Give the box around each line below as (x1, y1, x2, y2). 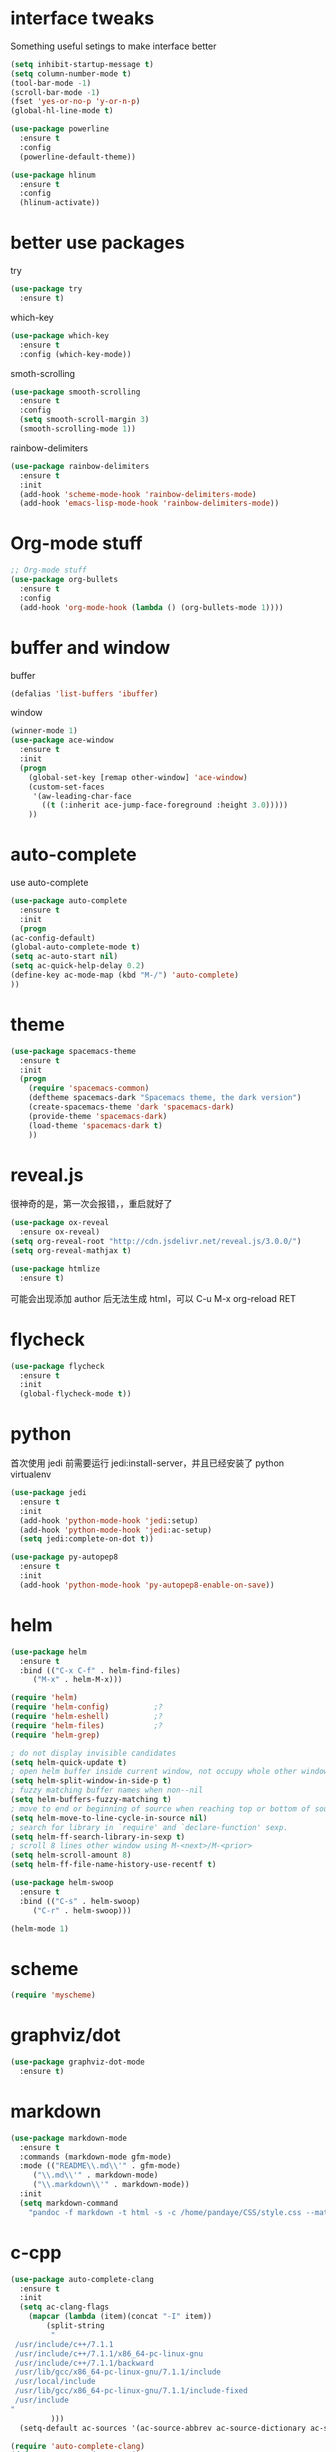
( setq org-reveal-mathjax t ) (10, 1246, 132, 1256)
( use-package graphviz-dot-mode (10, 2057, 145, 2067)
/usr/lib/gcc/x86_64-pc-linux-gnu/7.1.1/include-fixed (14, 2386, 248, 2396)
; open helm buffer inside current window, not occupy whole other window (10, 1767, 329, 1777)
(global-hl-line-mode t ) (10, 106, 114, 116)
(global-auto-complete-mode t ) (10, 942, 141, 952)
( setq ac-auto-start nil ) (10, 952, 118, 962)
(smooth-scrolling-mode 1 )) (19, 424, 137, 434)
